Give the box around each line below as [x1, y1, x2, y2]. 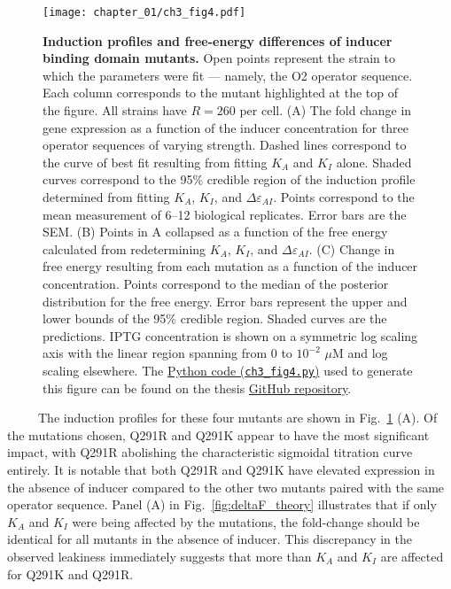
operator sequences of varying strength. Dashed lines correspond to [43, 136, 407, 154]
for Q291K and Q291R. [7, 564, 134, 583]
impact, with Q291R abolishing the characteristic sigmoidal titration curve [7, 443, 413, 461]
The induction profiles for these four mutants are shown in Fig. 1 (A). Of [37, 408, 438, 427]
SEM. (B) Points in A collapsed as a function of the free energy [43, 222, 388, 241]
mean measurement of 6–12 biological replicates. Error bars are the [43, 205, 407, 223]
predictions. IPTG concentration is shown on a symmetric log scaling [43, 326, 418, 345]
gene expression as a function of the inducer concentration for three [43, 118, 409, 136]
